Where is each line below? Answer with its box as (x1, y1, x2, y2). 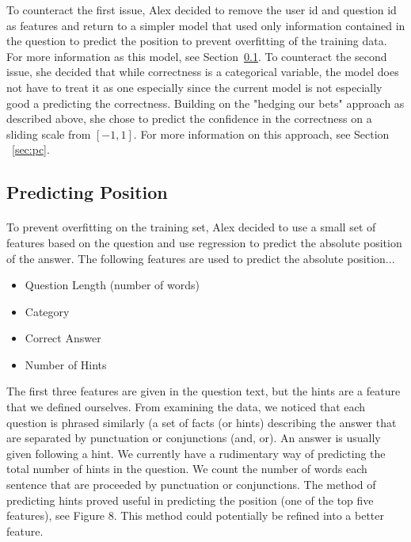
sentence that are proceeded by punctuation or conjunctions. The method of (6, 476, 376, 493)
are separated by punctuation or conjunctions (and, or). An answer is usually (6, 429, 381, 446)
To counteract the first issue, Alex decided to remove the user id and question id (6, 2, 397, 17)
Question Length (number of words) (25, 277, 200, 293)
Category (25, 303, 70, 319)
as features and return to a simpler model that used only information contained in (6, 17, 405, 33)
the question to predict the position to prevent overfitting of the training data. (6, 32, 387, 49)
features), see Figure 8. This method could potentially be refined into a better (6, 507, 384, 524)
